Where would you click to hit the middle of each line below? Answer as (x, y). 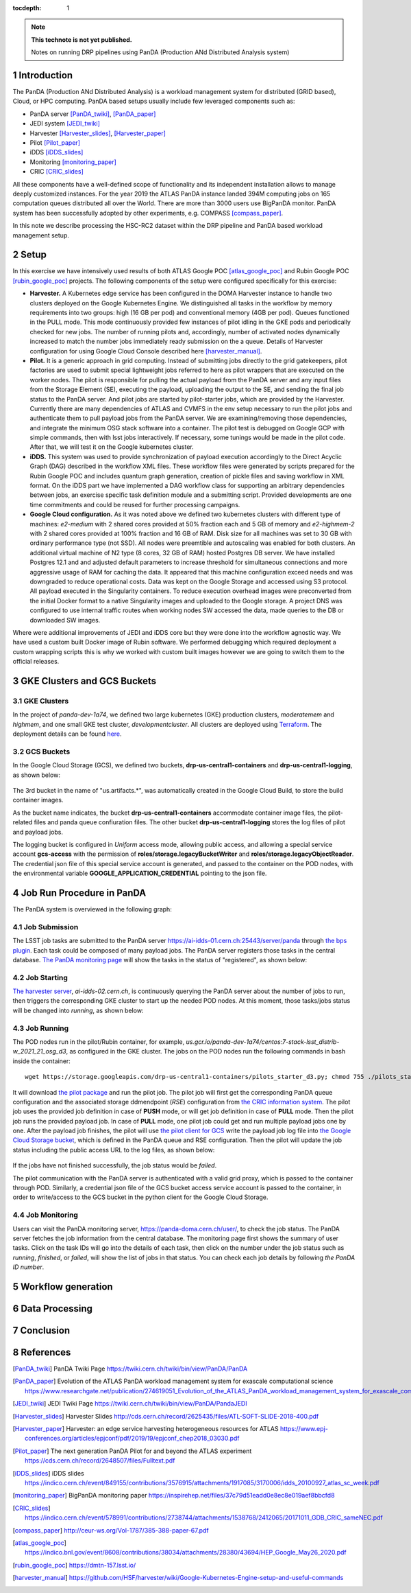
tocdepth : (27, 8)
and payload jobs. (38, 832)
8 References (42, 1352)
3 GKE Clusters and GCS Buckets (85, 681)
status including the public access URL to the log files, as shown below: (114, 1150)
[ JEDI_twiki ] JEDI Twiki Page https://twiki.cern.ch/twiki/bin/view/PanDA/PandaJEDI (130, 1404)
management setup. (41, 235)
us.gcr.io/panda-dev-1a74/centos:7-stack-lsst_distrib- (263, 1042)
